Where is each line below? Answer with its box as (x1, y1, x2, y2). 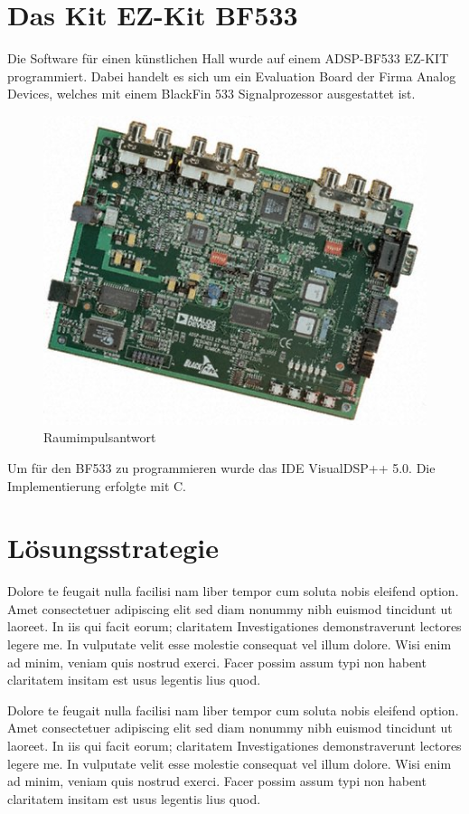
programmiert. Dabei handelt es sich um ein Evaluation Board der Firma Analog (7, 66, 456, 85)
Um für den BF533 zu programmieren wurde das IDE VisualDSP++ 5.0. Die (7, 458, 436, 477)
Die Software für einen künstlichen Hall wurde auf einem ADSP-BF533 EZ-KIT (7, 49, 449, 68)
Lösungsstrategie (7, 529, 219, 566)
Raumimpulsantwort (43, 428, 156, 447)
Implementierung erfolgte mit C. (7, 476, 187, 495)
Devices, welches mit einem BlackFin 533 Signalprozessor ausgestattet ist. (7, 84, 416, 103)
